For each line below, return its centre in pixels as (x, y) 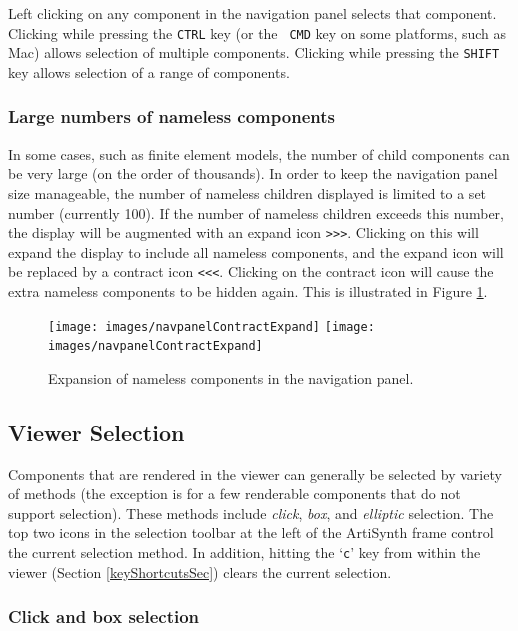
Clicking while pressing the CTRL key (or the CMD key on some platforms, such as (257, 32)
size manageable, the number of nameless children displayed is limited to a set (247, 192)
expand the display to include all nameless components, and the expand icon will (256, 251)
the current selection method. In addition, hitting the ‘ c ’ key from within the (244, 552)
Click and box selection (104, 616)
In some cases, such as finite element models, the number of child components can (259, 153)
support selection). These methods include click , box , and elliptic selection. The (251, 512)
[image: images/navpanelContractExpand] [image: (211, 326)
